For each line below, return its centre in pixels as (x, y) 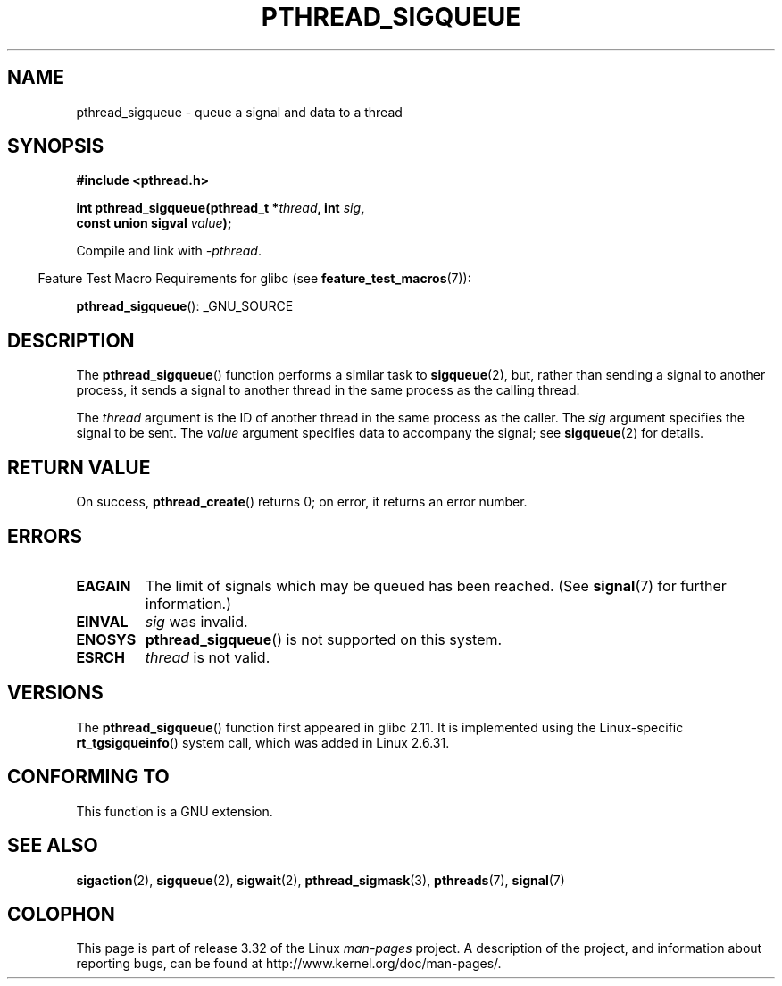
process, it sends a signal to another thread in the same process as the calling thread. (328, 390)
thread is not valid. (208, 657)
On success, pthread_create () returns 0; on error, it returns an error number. (302, 502)
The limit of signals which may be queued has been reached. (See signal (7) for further (436, 585)
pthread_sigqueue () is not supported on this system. (324, 639)
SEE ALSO (53, 846)
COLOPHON (61, 914)
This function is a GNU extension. (175, 811)
